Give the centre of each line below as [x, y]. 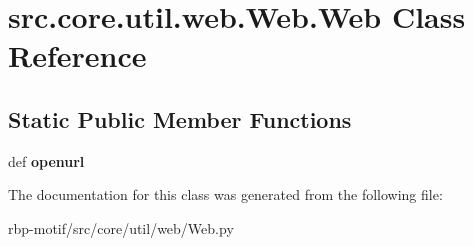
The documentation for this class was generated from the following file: [225, 194]
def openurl [46, 160]
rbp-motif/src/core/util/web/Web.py [121, 227]
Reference [77, 55]
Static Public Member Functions [180, 118]
